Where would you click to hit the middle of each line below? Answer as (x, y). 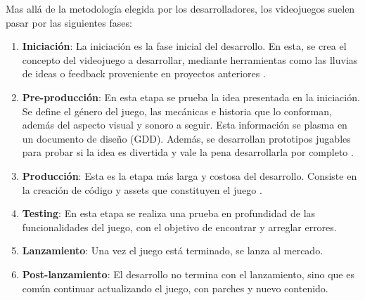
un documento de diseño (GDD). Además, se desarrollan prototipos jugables (186, 138)
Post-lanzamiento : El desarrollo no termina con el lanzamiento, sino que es (188, 274)
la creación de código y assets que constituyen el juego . (142, 189)
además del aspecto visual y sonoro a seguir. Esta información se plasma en (185, 125)
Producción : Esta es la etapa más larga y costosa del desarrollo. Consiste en (190, 175)
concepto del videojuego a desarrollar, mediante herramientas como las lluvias (190, 59)
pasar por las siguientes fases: (69, 22)
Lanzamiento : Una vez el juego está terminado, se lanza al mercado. (173, 250)
